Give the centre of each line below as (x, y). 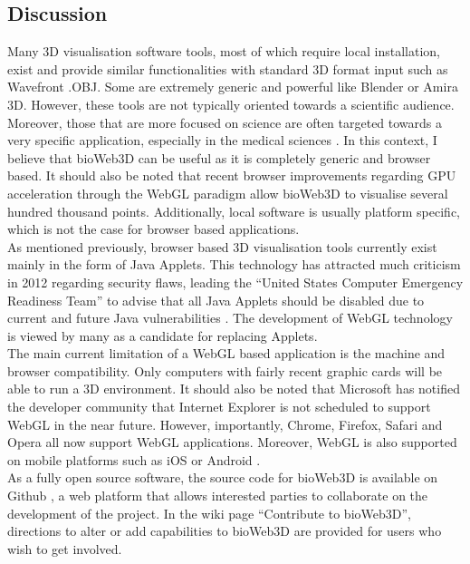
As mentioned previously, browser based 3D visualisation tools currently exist (222, 246)
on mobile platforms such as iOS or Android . (134, 459)
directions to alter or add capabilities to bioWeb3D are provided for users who (225, 531)
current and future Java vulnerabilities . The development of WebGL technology (230, 318)
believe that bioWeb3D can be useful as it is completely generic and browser (219, 157)
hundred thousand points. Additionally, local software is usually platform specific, (234, 211)
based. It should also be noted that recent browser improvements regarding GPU (232, 175)
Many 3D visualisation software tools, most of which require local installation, (224, 51)
